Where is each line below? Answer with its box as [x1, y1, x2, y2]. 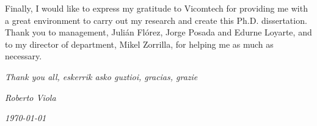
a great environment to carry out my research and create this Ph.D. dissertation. [5, 13, 307, 26]
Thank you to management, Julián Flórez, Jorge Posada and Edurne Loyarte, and [5, 26, 312, 39]
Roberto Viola [5, 91, 56, 103]
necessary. [5, 50, 42, 62]
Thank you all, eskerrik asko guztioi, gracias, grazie [5, 70, 198, 83]
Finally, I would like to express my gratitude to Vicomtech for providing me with [5, 2, 308, 14]
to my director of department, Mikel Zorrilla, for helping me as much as [5, 37, 274, 50]
